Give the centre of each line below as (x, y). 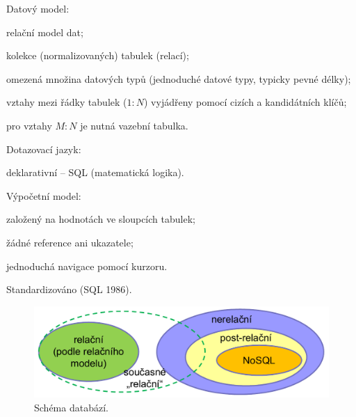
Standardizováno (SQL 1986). (69, 289)
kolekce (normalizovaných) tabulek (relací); (98, 55)
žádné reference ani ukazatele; (70, 242)
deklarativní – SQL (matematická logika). (95, 172)
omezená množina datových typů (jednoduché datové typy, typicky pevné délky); (179, 78)
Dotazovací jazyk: (44, 149)
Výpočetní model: (44, 195)
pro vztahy (29, 125)
